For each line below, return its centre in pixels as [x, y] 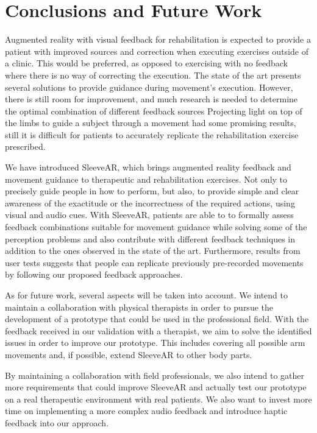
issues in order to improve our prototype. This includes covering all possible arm [155, 343]
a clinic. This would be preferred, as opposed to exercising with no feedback [147, 63]
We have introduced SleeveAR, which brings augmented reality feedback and [148, 167]
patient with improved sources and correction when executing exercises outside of [157, 51]
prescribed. [25, 146]
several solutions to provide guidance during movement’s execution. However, [149, 87]
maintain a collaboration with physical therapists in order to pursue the [139, 307]
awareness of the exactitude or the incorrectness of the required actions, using [150, 202]
